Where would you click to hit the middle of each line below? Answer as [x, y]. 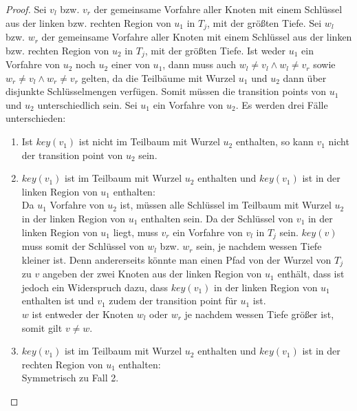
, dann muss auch [199, 64]
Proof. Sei [26, 9]
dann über [305, 77]
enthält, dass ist [311, 274]
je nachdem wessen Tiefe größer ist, [259, 314]
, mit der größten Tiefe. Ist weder [215, 50]
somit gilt [42, 327]
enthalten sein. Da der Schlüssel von [217, 219]
